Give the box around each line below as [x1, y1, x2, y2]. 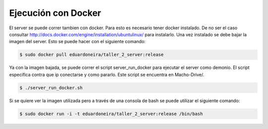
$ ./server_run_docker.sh [19, 85, 83, 90]
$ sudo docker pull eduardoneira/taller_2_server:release [19, 52, 164, 58]
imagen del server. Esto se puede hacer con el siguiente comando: [9, 39, 146, 45]
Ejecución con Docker [9, 7, 101, 18]
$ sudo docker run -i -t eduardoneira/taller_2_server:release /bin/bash [19, 111, 203, 117]
